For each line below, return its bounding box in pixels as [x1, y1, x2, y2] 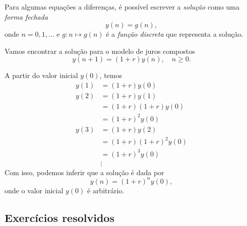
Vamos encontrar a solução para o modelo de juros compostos [5, 45, 195, 56]
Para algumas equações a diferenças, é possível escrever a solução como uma [5, 2, 239, 12]
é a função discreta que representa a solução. [106, 29, 243, 39]
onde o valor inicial [5, 185, 64, 195]
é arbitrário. [87, 185, 125, 195]
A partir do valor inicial [5, 70, 78, 81]
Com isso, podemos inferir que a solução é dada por [5, 167, 164, 177]
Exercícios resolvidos [5, 209, 114, 225]
